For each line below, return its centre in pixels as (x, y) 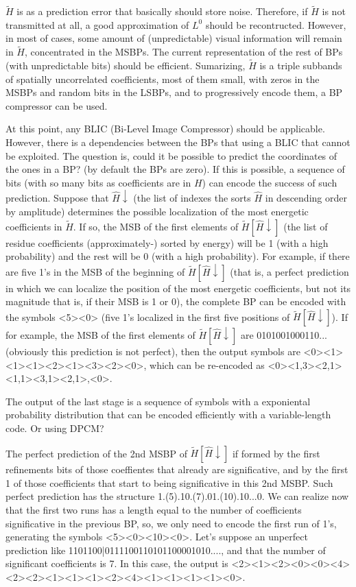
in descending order (306, 197)
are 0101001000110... (284, 334)
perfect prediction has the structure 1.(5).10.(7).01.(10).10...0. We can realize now (177, 496)
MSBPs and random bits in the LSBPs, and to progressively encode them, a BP (174, 92)
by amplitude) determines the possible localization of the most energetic (157, 211)
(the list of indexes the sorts (192, 197)
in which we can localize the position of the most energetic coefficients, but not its (178, 288)
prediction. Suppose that (57, 197)
